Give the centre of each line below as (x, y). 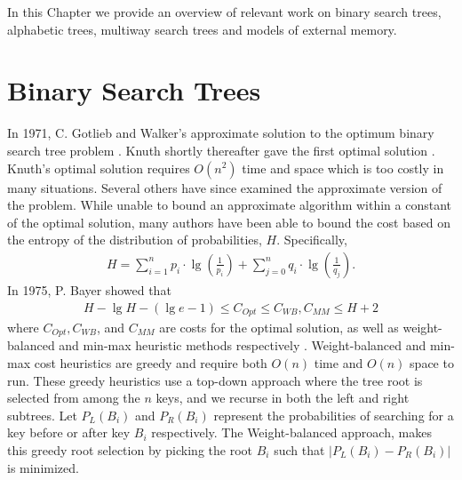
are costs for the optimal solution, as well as (279, 327)
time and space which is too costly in (343, 168)
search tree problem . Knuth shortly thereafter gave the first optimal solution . (221, 150)
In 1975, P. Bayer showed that (89, 289)
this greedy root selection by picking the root (130, 450)
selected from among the (74, 398)
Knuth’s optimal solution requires (99, 168)
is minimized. (43, 467)
